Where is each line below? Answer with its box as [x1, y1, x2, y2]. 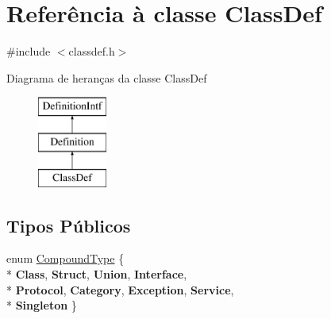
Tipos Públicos [6, 213, 131, 237]
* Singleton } [6, 297, 77, 313]
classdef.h [68, 43, 115, 60]
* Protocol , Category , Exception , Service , [6, 281, 234, 298]
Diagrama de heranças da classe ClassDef [6, 69, 207, 86]
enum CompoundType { [6, 250, 125, 267]
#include [6, 43, 51, 60]
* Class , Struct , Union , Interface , [6, 266, 187, 282]
